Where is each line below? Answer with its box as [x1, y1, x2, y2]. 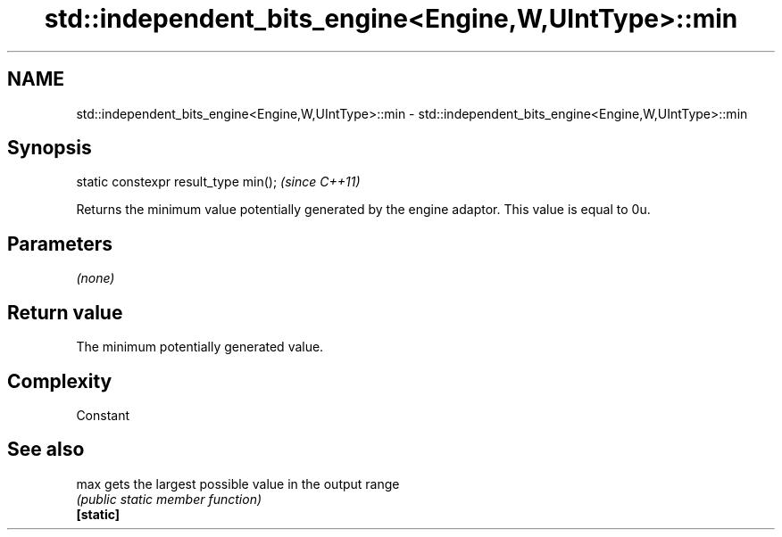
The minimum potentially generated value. [76, 339, 324, 355]
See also [7, 438, 85, 461]
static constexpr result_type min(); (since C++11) [76, 174, 361, 190]
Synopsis [7, 136, 92, 160]
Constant [76, 407, 130, 423]
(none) [76, 270, 115, 286]
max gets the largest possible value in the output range [76, 475, 400, 492]
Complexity [7, 369, 112, 392]
